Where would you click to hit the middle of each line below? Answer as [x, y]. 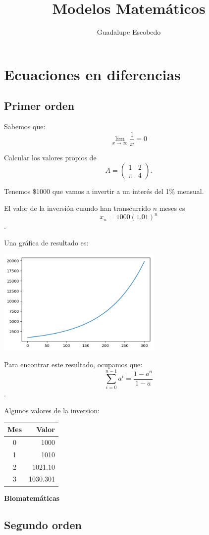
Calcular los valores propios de [50, 157]
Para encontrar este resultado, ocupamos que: [73, 364]
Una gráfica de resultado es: [46, 242]
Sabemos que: [25, 126]
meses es [172, 208]
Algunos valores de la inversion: [52, 410]
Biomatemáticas [32, 498]
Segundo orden [43, 524]
